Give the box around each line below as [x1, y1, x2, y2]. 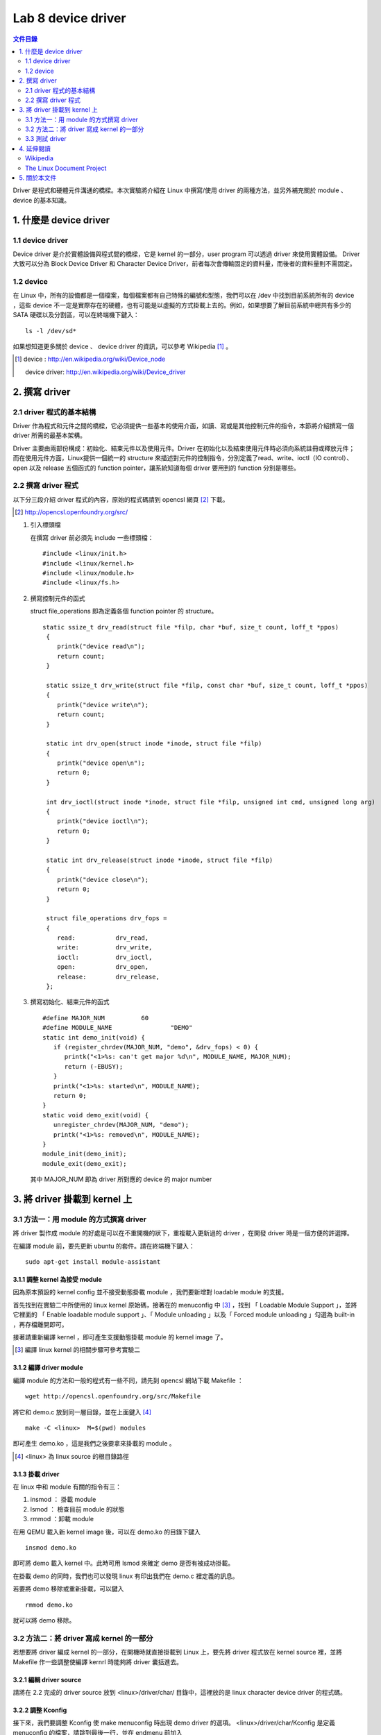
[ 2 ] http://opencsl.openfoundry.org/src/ [15, 508, 128, 516]
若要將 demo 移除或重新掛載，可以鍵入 [12, 1584, 124, 1593]
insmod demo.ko [25, 1544, 77, 1552]
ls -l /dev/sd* [25, 327, 77, 335]
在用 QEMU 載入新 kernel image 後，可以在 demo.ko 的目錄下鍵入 [12, 1527, 201, 1536]
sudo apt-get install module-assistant [25, 1258, 161, 1266]
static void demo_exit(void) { [42, 1111, 149, 1119]
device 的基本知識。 [12, 196, 71, 204]
